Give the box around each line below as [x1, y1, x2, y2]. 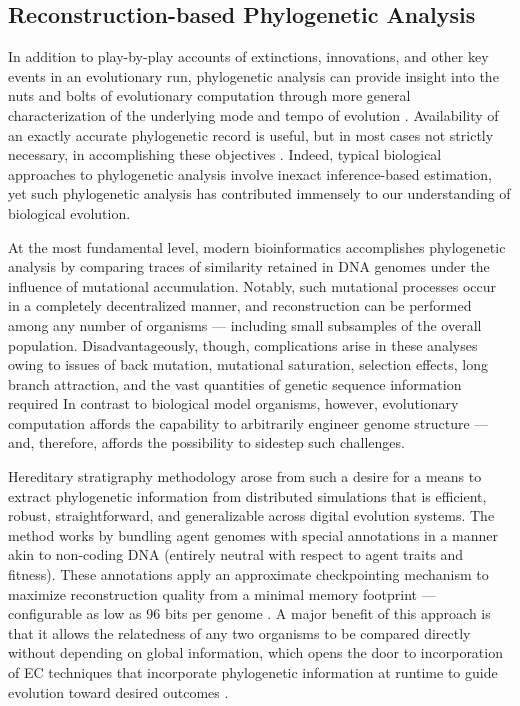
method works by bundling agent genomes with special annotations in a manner [8, 524, 499, 545]
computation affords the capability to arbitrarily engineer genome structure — [8, 412, 489, 433]
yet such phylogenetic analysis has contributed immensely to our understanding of [8, 183, 511, 204]
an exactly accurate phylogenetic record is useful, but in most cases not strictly [8, 124, 494, 145]
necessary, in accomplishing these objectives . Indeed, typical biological [8, 144, 442, 165]
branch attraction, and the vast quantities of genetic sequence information [8, 373, 462, 394]
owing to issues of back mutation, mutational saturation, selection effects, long [8, 354, 488, 375]
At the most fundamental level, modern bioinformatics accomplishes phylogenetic [8, 236, 506, 257]
